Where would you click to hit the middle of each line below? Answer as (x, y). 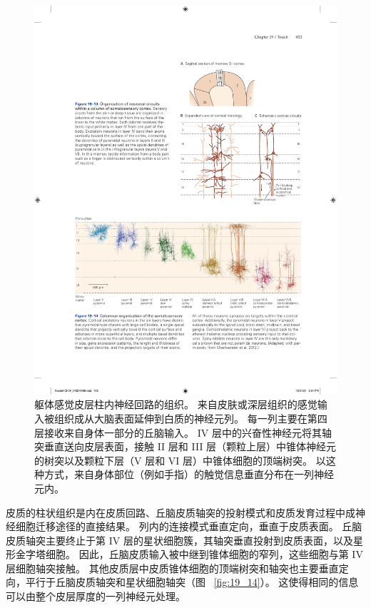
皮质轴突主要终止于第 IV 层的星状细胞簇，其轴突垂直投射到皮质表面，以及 (179, 540)
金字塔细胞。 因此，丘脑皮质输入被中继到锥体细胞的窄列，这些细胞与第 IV (189, 554)
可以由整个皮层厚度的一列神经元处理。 (96, 596)
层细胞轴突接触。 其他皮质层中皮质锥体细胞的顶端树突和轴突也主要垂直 (172, 568)
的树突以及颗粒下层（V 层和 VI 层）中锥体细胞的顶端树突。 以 (180, 460)
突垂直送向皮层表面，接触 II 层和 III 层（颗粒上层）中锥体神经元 (185, 446)
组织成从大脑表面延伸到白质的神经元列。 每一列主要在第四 (190, 418)
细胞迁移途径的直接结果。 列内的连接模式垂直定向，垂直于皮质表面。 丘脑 (189, 526)
